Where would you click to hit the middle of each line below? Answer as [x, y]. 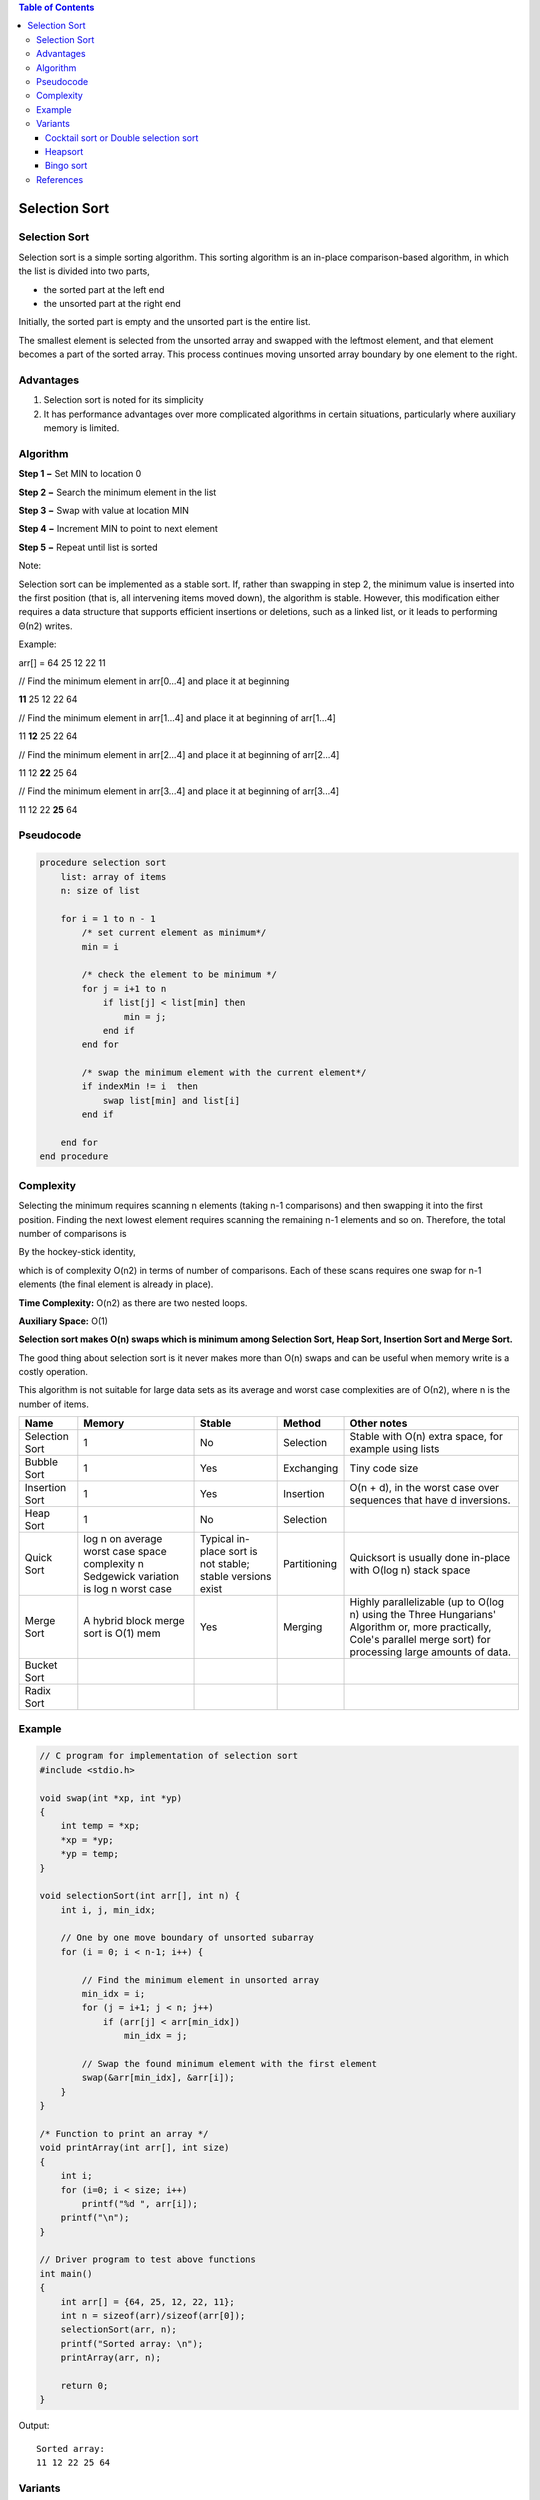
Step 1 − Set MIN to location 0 [80, 474]
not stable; [225, 1564]
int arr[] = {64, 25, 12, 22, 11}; [147, 2301]
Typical [217, 1539]
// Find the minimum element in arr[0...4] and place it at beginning [154, 681]
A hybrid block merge [134, 1621]
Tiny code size [384, 1468]
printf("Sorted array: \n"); [132, 2343]
